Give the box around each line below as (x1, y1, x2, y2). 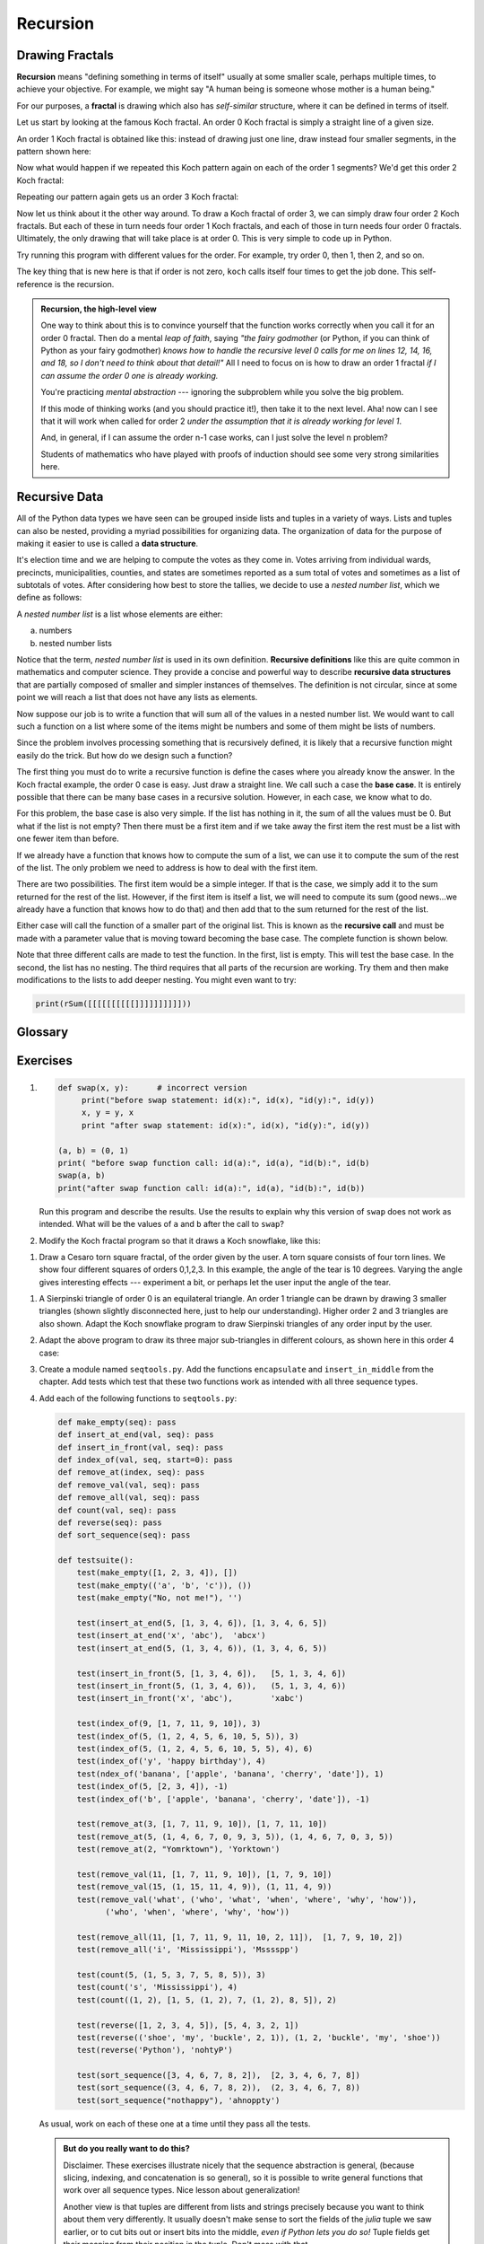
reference (16, 278, 53, 289)
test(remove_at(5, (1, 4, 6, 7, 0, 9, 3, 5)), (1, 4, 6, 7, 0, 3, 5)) (76, 1831, 394, 1842)
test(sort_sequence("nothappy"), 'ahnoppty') (76, 2095, 281, 2105)
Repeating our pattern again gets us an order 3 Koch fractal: (16, 191, 239, 202)
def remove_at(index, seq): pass (57, 1468, 205, 1477)
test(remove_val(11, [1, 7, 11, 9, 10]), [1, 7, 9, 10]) (76, 1869, 333, 1880)
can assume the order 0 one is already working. (40, 370, 219, 381)
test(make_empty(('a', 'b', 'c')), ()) (76, 1580, 253, 1591)
